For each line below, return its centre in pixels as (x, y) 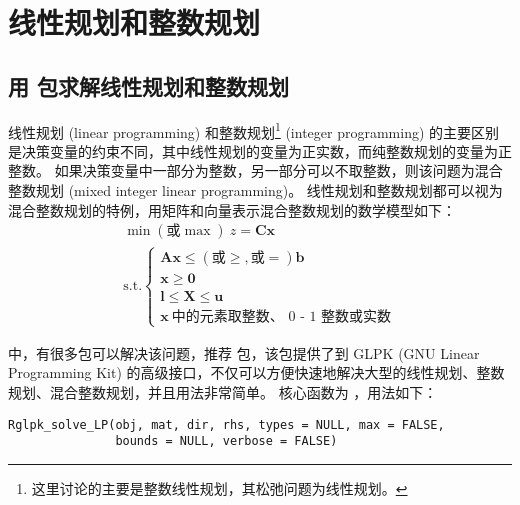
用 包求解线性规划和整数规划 (149, 85)
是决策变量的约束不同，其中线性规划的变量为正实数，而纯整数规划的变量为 (253, 150)
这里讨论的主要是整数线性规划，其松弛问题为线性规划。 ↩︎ (219, 487)
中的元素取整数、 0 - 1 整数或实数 (281, 316)
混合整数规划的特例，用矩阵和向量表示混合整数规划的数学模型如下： (232, 209)
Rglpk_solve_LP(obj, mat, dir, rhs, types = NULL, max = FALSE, (226, 424)
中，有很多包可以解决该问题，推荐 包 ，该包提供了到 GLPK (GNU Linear (244, 352)
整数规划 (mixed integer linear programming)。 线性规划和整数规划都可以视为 (255, 190)
